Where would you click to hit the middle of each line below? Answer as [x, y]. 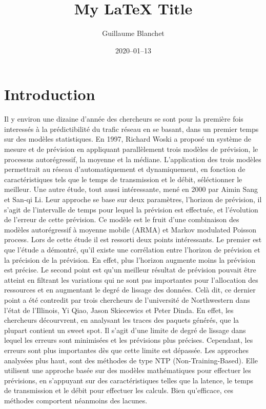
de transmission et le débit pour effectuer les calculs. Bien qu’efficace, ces [119, 390]
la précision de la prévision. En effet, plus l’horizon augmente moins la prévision [130, 259]
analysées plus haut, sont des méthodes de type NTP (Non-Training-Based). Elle [131, 360]
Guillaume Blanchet [133, 33]
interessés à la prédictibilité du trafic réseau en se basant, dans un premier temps [131, 129]
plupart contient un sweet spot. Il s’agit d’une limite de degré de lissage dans [125, 330]
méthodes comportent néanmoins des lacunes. [76, 400]
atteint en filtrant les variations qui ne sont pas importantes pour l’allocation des [131, 279]
